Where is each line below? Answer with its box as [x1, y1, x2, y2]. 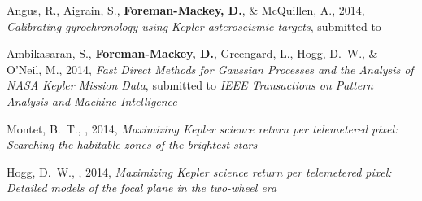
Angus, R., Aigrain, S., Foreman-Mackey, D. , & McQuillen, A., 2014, [7, 2, 365, 18]
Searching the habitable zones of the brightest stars [7, 136, 258, 153]
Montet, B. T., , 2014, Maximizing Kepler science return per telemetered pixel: [7, 120, 398, 137]
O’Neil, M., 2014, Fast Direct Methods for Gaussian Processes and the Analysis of [7, 60, 414, 77]
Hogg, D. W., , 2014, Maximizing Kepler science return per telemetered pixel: [7, 163, 392, 180]
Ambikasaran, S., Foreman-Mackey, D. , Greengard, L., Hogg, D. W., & [7, 45, 378, 62]
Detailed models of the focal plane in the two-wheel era [7, 179, 277, 196]
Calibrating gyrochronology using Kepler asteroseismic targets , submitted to [7, 17, 381, 34]
